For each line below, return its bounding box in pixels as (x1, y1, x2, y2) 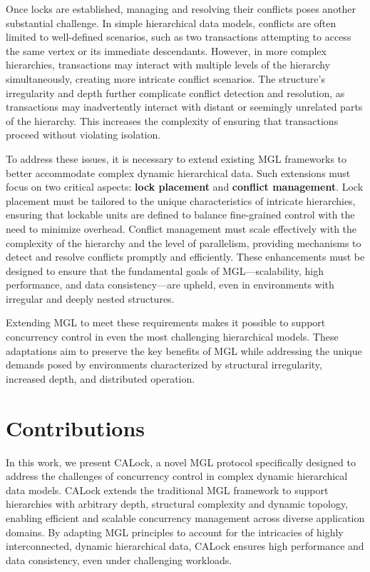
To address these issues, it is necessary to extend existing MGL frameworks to (6, 151, 347, 166)
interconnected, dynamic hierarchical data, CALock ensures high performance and (6, 538, 364, 553)
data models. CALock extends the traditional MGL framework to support (6, 482, 329, 497)
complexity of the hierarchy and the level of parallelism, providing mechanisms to (6, 235, 361, 250)
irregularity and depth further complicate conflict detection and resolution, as (6, 85, 345, 100)
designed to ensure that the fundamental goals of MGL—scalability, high (6, 263, 324, 278)
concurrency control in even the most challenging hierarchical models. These (6, 329, 339, 344)
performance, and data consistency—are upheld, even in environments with (6, 277, 334, 292)
